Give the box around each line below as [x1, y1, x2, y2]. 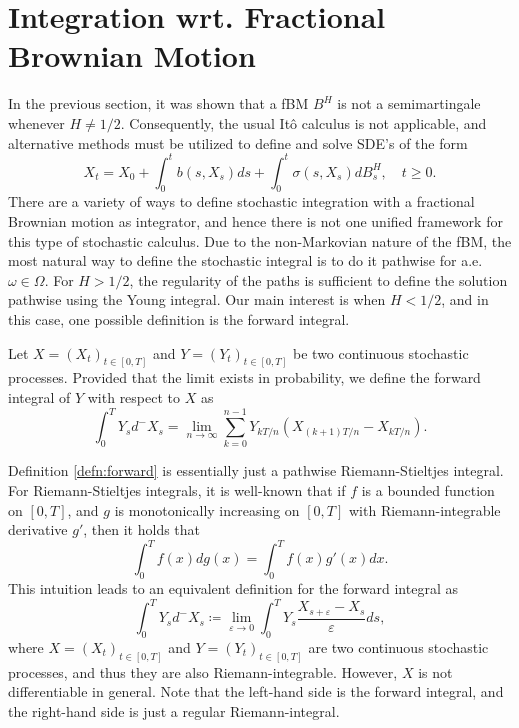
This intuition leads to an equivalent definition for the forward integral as [8, 578, 458, 599]
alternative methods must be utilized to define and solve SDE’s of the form [8, 132, 468, 153]
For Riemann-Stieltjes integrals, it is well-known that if [8, 480, 346, 501]
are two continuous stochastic [308, 636, 489, 657]
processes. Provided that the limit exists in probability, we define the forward [8, 367, 481, 388]
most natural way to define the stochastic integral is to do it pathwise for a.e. [8, 250, 483, 271]
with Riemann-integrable [349, 499, 501, 520]
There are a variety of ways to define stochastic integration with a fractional [8, 191, 475, 212]
